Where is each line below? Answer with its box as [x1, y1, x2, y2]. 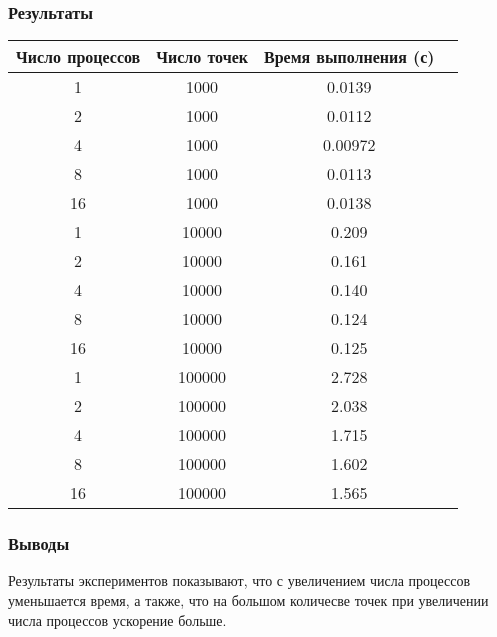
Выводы [8, 531, 70, 556]
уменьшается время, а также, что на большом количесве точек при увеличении [8, 590, 489, 611]
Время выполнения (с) [264, 45, 435, 69]
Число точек [156, 45, 248, 69]
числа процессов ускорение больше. [8, 609, 227, 630]
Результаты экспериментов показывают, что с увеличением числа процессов [8, 570, 471, 591]
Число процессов [16, 45, 141, 69]
